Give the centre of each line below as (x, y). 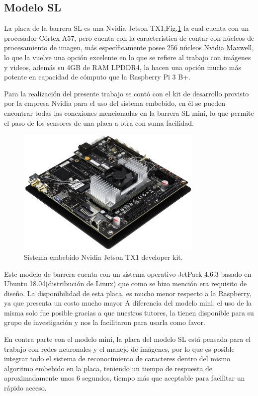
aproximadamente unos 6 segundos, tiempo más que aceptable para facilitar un (125, 378)
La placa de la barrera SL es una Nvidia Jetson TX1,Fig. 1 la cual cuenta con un (127, 28)
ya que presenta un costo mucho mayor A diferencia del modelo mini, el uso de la (128, 303)
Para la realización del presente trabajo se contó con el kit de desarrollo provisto (127, 93)
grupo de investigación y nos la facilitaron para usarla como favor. (105, 322)
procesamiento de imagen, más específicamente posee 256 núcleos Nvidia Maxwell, (129, 47)
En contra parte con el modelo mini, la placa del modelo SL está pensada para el (128, 339)
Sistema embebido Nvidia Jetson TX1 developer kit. (103, 257)
